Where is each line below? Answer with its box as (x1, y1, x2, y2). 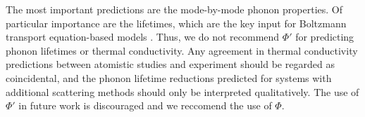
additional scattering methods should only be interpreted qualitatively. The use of (6, 84, 359, 99)
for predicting (295, 29, 354, 44)
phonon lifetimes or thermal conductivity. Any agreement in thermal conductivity (6, 43, 358, 57)
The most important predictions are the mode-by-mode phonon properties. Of (6, 2, 343, 16)
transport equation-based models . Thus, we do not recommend (6, 29, 280, 44)
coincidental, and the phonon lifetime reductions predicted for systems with (6, 70, 332, 85)
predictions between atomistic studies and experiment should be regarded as (6, 57, 335, 71)
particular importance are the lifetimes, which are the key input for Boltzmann (6, 15, 347, 30)
